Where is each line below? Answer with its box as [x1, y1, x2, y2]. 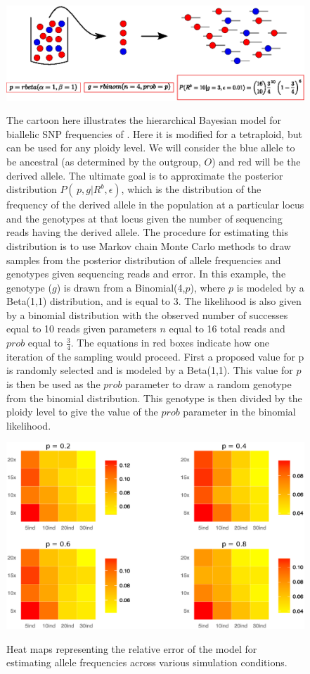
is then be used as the [6, 377, 101, 392]
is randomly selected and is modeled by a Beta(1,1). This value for [6, 363, 293, 377]
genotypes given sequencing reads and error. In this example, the [6, 266, 286, 281]
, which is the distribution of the [121, 182, 261, 196]
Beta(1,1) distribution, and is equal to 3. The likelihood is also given [6, 294, 302, 308]
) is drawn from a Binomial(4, [56, 280, 186, 294]
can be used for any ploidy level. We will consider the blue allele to [6, 140, 295, 155]
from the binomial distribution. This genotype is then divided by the [6, 390, 302, 405]
